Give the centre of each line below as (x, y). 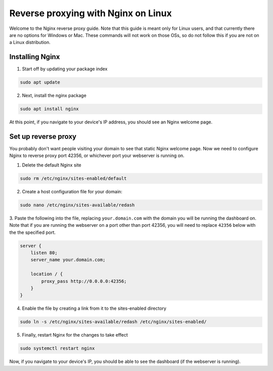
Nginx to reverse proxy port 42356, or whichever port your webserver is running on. (97, 156)
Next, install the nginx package (54, 96)
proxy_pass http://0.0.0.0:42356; (84, 281)
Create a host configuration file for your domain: (72, 191)
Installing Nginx (35, 57)
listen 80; (44, 253)
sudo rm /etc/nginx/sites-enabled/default (73, 178)
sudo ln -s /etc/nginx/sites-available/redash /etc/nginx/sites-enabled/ (113, 322)
